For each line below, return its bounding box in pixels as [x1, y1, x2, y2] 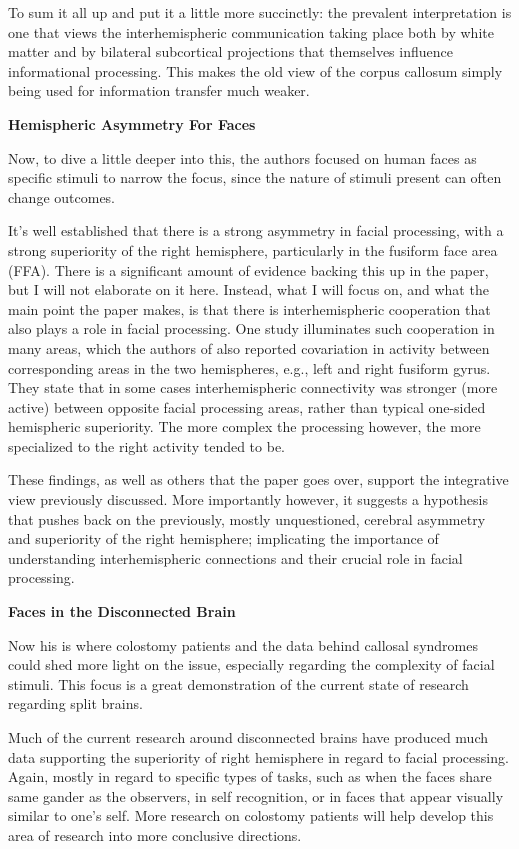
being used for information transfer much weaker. [8, 80, 310, 101]
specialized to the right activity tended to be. [8, 435, 286, 456]
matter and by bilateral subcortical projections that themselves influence [8, 41, 453, 62]
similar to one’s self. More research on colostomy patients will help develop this [8, 805, 494, 826]
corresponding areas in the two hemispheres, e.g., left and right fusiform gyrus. [8, 357, 491, 378]
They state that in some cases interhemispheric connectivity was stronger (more [8, 377, 498, 398]
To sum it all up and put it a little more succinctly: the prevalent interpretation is [8, 2, 512, 22]
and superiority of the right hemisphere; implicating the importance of [8, 528, 439, 549]
